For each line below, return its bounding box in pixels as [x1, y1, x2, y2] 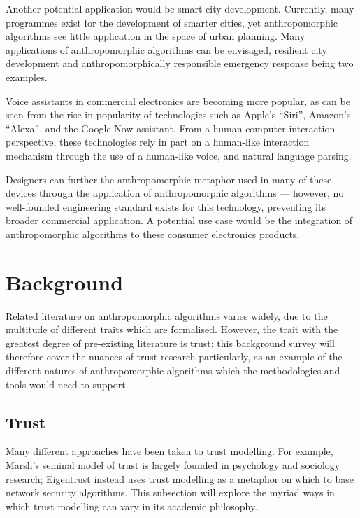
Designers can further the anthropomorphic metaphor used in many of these [6, 171, 332, 186]
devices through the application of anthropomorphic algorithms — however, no [6, 185, 344, 200]
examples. [6, 69, 48, 84]
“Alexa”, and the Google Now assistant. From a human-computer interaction [6, 120, 336, 135]
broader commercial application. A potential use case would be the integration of [6, 213, 353, 227]
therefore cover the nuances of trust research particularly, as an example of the [6, 349, 343, 364]
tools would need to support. [6, 377, 129, 391]
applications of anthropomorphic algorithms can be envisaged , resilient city [6, 42, 327, 57]
